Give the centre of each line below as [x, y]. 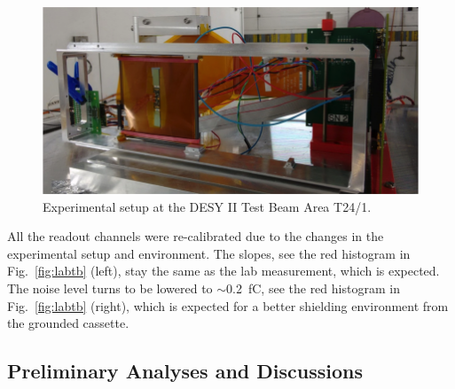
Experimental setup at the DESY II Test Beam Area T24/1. [207, 206]
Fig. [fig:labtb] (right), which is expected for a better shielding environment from [228, 305]
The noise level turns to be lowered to [110, 288]
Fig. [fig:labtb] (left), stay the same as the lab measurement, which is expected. [224, 271]
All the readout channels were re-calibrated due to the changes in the [196, 236]
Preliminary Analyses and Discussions [185, 371]
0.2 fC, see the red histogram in [313, 288]
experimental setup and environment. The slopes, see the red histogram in [209, 253]
